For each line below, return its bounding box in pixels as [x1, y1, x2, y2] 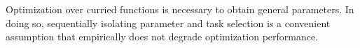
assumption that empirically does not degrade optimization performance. [6, 29, 319, 44]
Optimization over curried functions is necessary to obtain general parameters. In [6, 2, 354, 16]
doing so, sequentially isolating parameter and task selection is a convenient [6, 15, 331, 30]
